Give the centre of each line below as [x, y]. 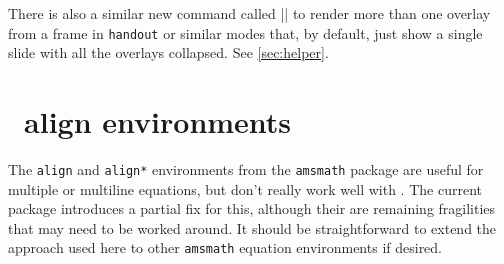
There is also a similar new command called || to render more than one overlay [249, 13]
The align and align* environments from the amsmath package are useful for [246, 168]
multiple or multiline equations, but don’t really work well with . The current [245, 188]
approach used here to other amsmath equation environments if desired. [225, 247]
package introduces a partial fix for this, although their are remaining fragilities [252, 208]
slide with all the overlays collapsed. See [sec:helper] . [168, 52]
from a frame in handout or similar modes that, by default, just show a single [245, 32]
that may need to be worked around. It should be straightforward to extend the [252, 227]
